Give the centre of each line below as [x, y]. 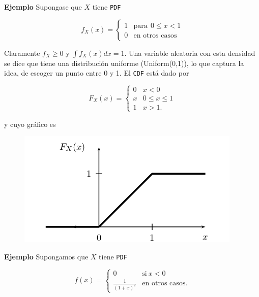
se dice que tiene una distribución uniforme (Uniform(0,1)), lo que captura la [124, 63]
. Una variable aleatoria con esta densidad [190, 53]
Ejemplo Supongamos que [46, 256]
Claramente [22, 53]
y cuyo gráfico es [30, 124]
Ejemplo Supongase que [43, 7]
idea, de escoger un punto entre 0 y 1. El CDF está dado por [97, 73]
